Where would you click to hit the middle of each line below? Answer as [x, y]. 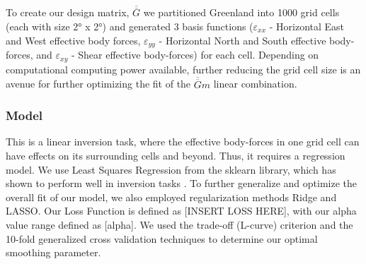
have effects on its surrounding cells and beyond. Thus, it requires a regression [176, 155]
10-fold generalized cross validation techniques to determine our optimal [162, 238]
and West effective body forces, [73, 40]
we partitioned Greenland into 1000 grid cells [241, 12]
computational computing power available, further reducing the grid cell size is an [183, 69]
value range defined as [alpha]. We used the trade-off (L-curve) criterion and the [179, 224]
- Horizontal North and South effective [242, 40]
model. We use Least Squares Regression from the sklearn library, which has [171, 169]
